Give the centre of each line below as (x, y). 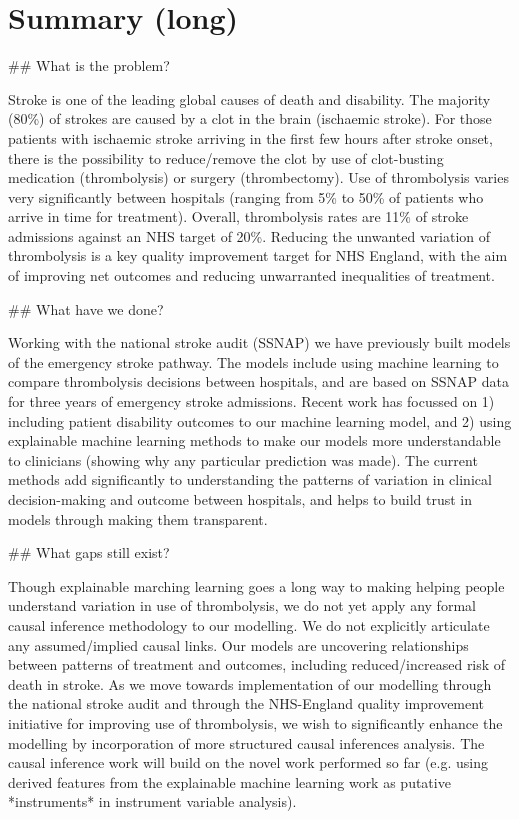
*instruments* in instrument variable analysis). (152, 801)
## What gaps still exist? (89, 552)
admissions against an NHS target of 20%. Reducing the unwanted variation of (249, 235)
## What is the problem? (89, 65)
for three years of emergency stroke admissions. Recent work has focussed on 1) (251, 401)
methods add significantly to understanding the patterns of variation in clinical (250, 479)
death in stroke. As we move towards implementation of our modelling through (250, 683)
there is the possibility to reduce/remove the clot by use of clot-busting (226, 157)
